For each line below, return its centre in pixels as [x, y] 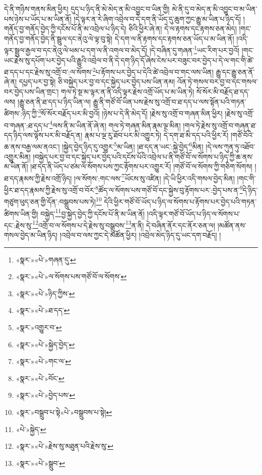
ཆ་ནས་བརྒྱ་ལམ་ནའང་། [32, 146]
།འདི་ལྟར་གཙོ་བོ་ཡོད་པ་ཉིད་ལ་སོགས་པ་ [193, 213]
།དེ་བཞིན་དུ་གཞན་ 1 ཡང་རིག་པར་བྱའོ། [194, 49]
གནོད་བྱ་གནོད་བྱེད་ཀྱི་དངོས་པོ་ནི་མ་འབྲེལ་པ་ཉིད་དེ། [65, 29]
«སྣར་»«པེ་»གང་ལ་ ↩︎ [43, 361]
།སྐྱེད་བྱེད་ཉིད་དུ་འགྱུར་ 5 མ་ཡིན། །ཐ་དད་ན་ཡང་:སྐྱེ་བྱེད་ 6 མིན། [133, 146]
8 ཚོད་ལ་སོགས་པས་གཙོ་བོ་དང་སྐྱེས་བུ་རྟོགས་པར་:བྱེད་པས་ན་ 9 [169, 189]
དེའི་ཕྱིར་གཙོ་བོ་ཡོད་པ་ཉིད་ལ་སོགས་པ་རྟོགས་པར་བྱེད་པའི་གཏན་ [180, 201]
